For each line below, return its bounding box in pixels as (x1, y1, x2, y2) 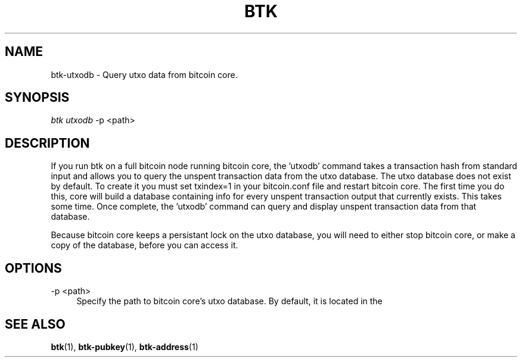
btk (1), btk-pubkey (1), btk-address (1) (51, 341, 198, 352)
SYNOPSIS (5, 90, 70, 105)
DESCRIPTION (5, 135, 90, 151)
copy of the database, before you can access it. (51, 240, 238, 251)
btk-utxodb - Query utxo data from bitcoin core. (51, 69, 238, 80)
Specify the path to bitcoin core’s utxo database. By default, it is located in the (76, 296, 383, 307)
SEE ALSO (5, 316, 66, 332)
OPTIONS (5, 260, 62, 276)
